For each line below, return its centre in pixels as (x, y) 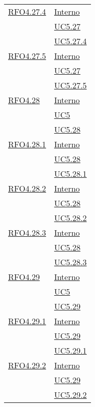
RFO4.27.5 (27, 56)
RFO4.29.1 (27, 321)
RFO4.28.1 (27, 144)
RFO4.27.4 (27, 11)
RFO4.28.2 (27, 188)
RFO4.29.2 (27, 365)
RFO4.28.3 (27, 232)
